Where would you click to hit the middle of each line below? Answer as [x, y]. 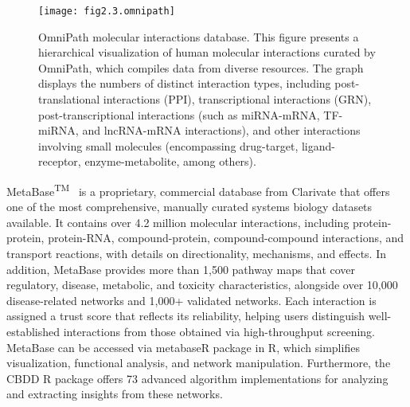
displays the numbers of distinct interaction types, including [185, 83]
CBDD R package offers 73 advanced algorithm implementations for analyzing [197, 378]
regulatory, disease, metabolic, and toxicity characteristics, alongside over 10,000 [202, 285]
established [33, 331]
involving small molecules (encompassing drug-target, [168, 145]
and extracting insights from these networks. [115, 394]
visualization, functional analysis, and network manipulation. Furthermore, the [199, 363]
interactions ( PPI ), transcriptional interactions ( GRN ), [237, 99]
